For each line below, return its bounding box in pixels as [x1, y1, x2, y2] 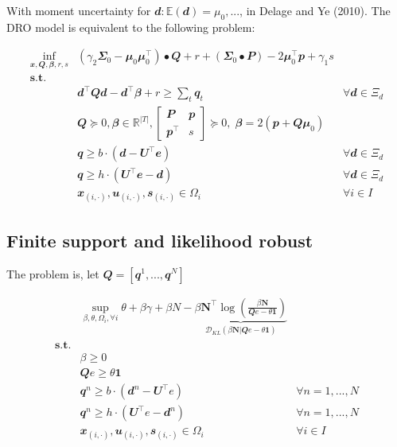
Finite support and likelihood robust [6, 227, 313, 252]
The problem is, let [6, 265, 99, 282]
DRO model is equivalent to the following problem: [6, 18, 255, 35]
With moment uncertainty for [6, 2, 151, 18]
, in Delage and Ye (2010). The [239, 2, 391, 18]
